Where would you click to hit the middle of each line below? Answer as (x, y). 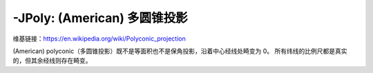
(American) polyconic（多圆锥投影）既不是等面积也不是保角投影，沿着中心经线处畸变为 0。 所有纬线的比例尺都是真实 (180, 51)
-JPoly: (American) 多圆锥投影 (100, 18)
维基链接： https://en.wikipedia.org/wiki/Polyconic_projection (99, 39)
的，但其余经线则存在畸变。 (52, 61)
